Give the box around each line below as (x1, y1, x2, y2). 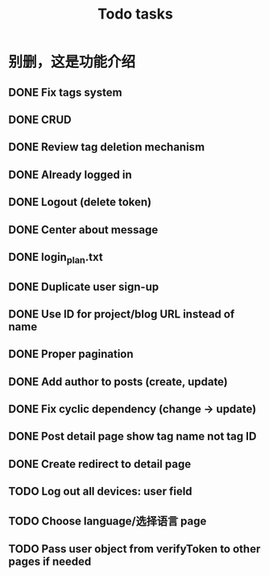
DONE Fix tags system (8, 86, 122, 99)
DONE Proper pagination (8, 347, 134, 361)
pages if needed (8, 555, 92, 569)
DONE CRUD (8, 112, 72, 126)
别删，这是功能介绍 (8, 53, 136, 71)
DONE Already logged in (8, 167, 133, 182)
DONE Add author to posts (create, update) (8, 375, 228, 389)
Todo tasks (97, 5, 173, 23)
